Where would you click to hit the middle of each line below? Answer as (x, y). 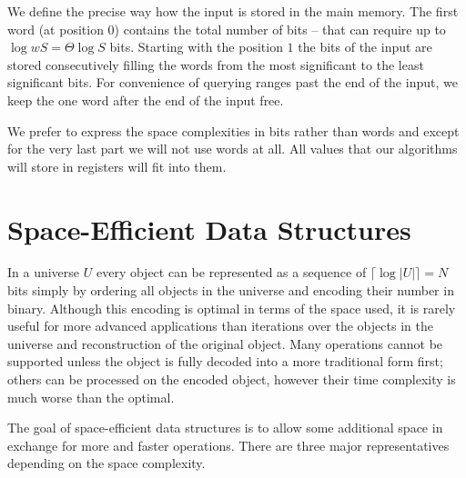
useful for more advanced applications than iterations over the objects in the (220, 326)
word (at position (56, 29)
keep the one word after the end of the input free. (146, 100)
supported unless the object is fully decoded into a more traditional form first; (225, 361)
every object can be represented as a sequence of (231, 272)
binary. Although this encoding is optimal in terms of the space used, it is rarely (232, 308)
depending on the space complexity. (106, 463)
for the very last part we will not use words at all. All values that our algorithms (233, 149)
